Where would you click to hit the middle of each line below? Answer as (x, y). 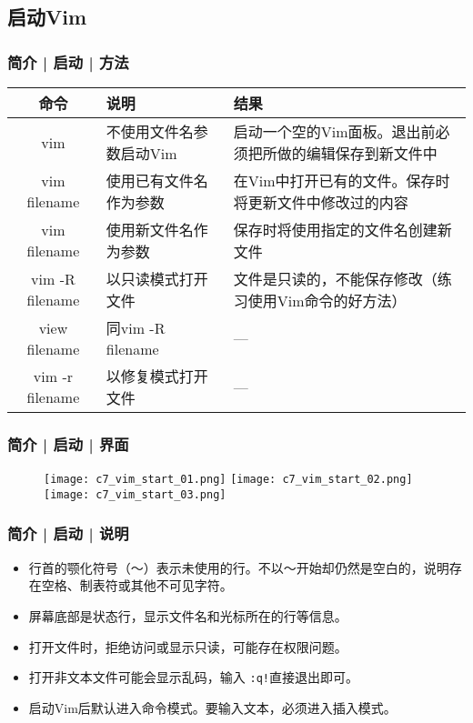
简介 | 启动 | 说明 (68, 533)
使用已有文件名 (157, 181)
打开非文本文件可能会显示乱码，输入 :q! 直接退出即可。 (193, 677)
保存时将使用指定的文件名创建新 (342, 230)
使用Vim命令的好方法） (327, 301)
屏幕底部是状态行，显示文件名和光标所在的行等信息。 (188, 615)
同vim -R (136, 328)
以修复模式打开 (157, 376)
